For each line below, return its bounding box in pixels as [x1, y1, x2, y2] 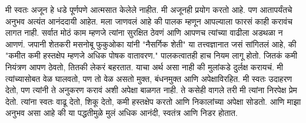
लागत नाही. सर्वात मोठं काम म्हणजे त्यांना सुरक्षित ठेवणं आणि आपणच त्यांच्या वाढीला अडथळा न [5, 26, 283, 39]
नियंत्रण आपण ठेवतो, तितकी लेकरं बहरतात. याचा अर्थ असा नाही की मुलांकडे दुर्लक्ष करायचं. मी [5, 60, 283, 73]
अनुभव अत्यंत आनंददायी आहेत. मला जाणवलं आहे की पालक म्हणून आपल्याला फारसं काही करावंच [5, 15, 292, 27]
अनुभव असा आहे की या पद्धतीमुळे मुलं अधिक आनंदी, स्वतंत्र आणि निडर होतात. [5, 107, 238, 119]
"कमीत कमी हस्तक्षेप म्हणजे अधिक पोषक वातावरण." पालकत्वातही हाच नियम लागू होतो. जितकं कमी [5, 49, 298, 61]
